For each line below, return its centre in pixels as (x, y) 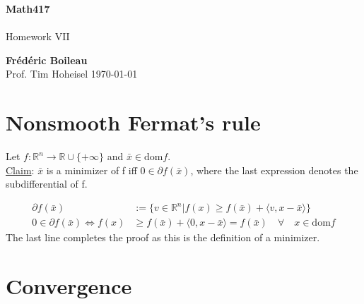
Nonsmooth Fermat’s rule (133, 122)
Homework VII (38, 36)
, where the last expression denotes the (274, 170)
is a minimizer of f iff (92, 170)
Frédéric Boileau (47, 60)
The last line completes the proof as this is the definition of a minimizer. (163, 237)
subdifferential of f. (47, 184)
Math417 (28, 8)
